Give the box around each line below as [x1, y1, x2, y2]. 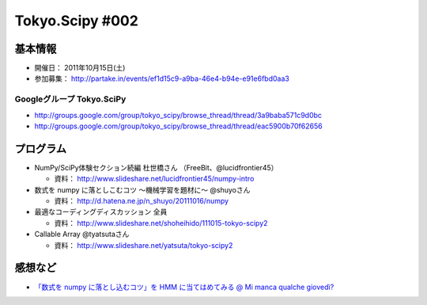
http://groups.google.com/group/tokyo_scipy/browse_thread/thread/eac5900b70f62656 [34, 121, 323, 131]
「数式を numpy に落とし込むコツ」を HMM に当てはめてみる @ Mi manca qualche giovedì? [34, 282, 334, 292]
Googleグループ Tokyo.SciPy [14, 93, 127, 105]
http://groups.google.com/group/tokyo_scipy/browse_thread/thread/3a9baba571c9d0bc [34, 110, 323, 120]
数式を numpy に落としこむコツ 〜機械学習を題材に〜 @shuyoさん [34, 185, 251, 194]
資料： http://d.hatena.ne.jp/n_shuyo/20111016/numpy [54, 196, 229, 206]
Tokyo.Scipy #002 [14, 12, 138, 29]
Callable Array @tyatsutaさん [34, 230, 130, 239]
